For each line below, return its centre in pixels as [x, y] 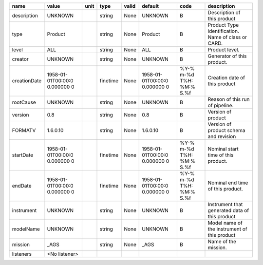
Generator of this [227, 56]
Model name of [225, 223]
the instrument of [227, 229]
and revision [222, 136]
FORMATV [24, 130]
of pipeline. [221, 105]
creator [20, 59]
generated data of [228, 210]
